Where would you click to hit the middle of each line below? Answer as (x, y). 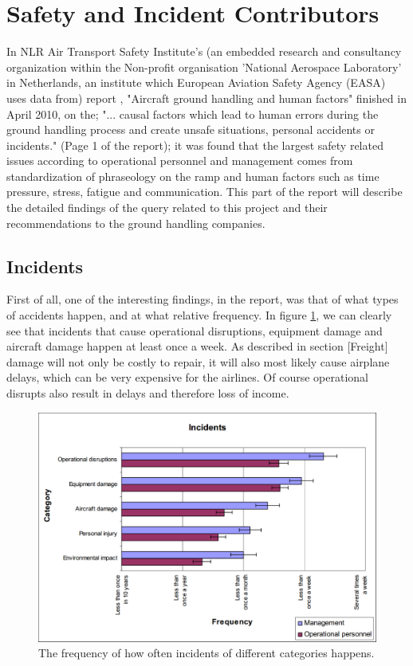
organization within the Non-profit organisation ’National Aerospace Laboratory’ (204, 67)
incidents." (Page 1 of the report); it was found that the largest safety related (195, 145)
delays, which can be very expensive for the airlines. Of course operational (187, 377)
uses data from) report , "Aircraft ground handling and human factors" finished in (206, 98)
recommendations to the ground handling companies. (136, 223)
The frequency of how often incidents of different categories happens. (206, 653)
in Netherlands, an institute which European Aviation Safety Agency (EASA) (196, 82)
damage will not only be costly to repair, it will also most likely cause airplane (198, 361)
